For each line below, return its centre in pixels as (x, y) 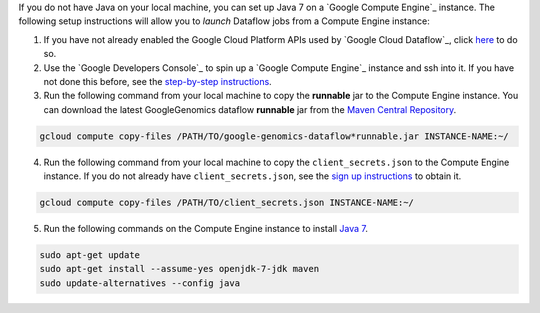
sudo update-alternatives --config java (139, 283)
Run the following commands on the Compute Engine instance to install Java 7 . (206, 229)
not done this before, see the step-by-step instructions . (157, 81)
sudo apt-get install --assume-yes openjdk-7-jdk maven (179, 269)
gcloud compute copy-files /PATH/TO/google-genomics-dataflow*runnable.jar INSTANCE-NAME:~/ (274, 136)
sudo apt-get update (89, 255)
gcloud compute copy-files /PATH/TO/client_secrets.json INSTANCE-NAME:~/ (227, 203)
